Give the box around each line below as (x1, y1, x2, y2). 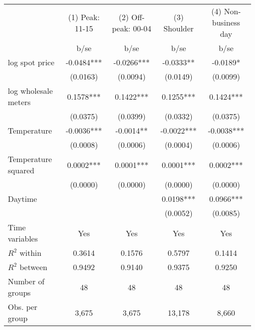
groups (8, 287, 31, 298)
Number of (8, 275, 45, 287)
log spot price (8, 56, 54, 68)
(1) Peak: (68, 11, 100, 23)
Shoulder (163, 22, 194, 34)
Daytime (8, 193, 37, 204)
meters (8, 96, 31, 108)
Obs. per (8, 301, 38, 312)
